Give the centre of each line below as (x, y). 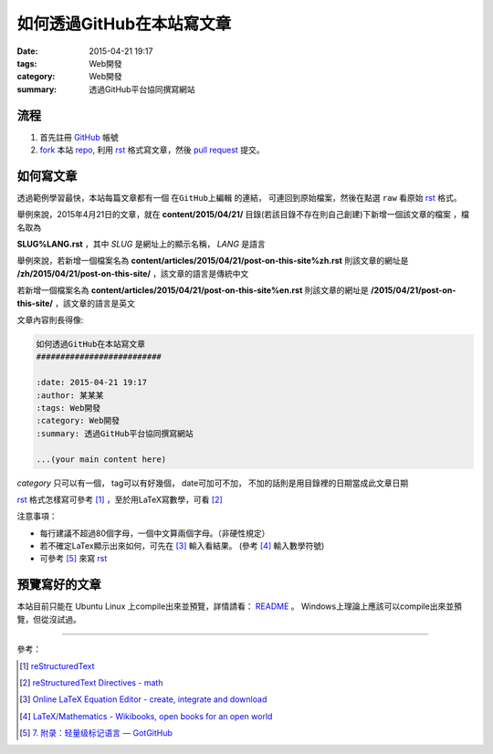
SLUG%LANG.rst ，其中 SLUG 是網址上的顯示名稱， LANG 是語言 (141, 244)
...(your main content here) (101, 459)
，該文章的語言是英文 (95, 303)
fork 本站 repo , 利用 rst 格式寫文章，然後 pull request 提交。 (152, 150)
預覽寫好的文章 (59, 585)
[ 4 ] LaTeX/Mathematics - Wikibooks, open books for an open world (146, 716)
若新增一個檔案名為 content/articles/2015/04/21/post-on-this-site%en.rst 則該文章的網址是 (193, 290)
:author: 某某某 (70, 395)
